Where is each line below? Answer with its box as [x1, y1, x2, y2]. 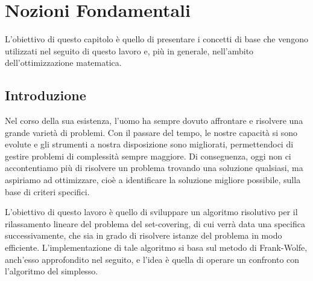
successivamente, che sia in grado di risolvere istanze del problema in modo [5, 229, 282, 242]
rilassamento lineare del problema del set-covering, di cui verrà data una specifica [5, 217, 305, 230]
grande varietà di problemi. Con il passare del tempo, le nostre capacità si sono [5, 126, 298, 138]
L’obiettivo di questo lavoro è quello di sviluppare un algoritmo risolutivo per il [5, 205, 298, 218]
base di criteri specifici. [5, 185, 90, 198]
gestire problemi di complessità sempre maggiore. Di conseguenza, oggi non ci [5, 149, 291, 162]
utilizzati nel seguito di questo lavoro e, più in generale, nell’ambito [5, 44, 254, 57]
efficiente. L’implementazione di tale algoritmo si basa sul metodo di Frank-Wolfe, [5, 241, 308, 254]
